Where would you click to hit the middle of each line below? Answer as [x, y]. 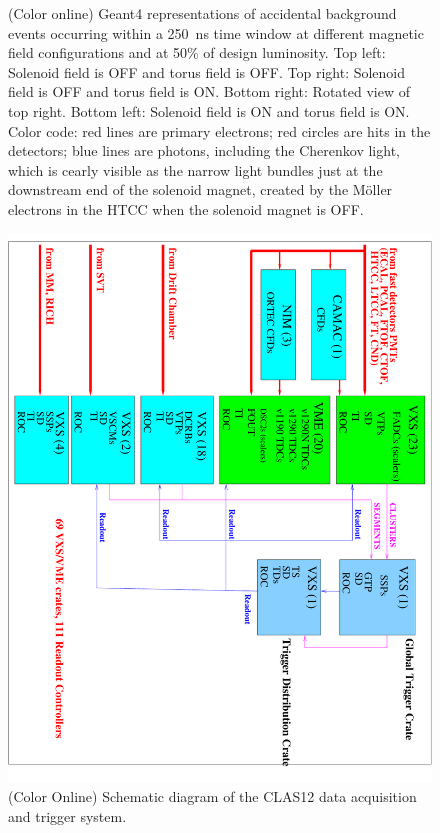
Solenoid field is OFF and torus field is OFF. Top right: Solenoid [207, 71]
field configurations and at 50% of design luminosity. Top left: [197, 52]
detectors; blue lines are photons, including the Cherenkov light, [204, 150]
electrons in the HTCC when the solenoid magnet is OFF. [186, 208]
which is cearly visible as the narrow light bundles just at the [195, 169]
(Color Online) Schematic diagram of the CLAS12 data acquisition [212, 796]
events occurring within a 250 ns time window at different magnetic [216, 32]
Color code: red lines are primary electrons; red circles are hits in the [219, 130]
